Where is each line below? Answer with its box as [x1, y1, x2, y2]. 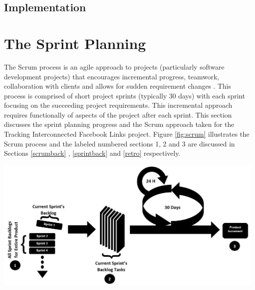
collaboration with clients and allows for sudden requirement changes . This [4, 81, 231, 91]
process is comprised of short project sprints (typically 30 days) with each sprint [4, 90, 245, 100]
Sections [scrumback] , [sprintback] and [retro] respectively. [4, 148, 180, 158]
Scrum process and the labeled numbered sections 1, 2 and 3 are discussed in [4, 138, 235, 148]
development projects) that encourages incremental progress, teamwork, [4, 71, 219, 81]
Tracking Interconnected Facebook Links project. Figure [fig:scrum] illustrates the [4, 129, 250, 139]
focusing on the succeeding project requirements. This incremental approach [4, 100, 232, 110]
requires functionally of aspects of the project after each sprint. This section [4, 109, 232, 120]
